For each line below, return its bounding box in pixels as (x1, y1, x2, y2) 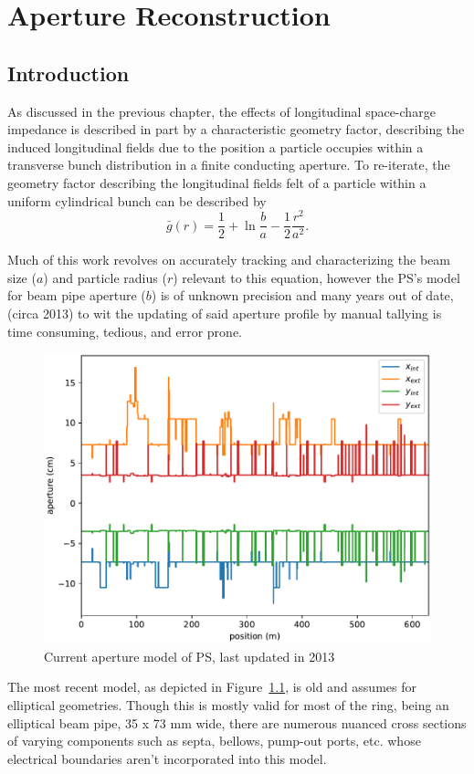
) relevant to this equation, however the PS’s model (173, 267, 460, 287)
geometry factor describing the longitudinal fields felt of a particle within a (7, 173, 427, 192)
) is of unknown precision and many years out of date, (151, 286, 454, 305)
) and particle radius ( (43, 267, 167, 287)
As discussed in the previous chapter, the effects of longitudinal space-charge (7, 101, 436, 120)
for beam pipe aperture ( (7, 286, 146, 305)
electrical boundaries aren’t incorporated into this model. (7, 748, 327, 768)
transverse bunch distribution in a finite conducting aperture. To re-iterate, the (7, 155, 450, 174)
